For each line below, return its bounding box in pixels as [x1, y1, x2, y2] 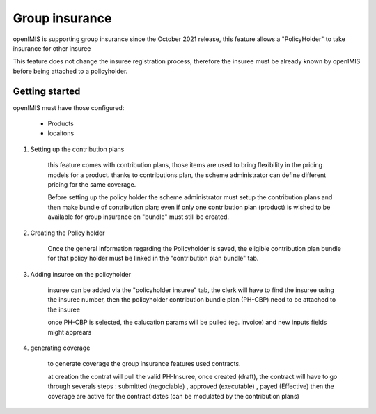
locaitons [47, 129, 75, 137]
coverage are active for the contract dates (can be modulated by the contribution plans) [47, 392, 299, 400]
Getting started [13, 85, 81, 97]
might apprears [47, 328, 92, 336]
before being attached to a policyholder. [13, 67, 128, 75]
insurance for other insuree [13, 44, 91, 52]
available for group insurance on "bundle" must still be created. [47, 213, 230, 221]
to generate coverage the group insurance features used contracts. [47, 360, 241, 368]
